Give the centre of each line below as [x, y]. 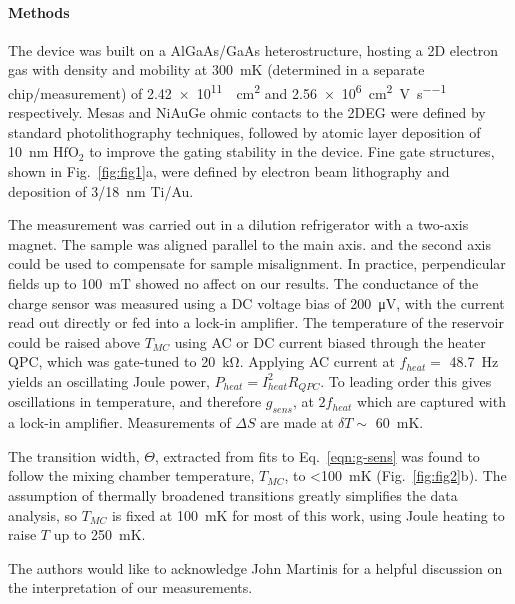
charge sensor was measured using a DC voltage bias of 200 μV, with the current [256, 302]
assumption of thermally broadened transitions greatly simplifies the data [233, 494]
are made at [297, 422]
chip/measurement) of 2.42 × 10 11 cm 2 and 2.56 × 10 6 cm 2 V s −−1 [227, 91]
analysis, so [43, 514]
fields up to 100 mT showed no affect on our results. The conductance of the [243, 282]
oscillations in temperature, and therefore [135, 401]
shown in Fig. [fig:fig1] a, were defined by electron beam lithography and [229, 171]
